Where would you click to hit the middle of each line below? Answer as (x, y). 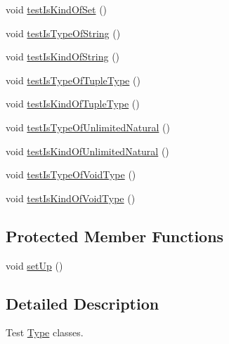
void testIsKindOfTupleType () (73, 104)
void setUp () (34, 265)
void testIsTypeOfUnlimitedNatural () (88, 127)
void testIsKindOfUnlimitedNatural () (87, 151)
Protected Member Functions (115, 236)
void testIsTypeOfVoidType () (71, 174)
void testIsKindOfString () (63, 57)
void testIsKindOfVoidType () (71, 198)
